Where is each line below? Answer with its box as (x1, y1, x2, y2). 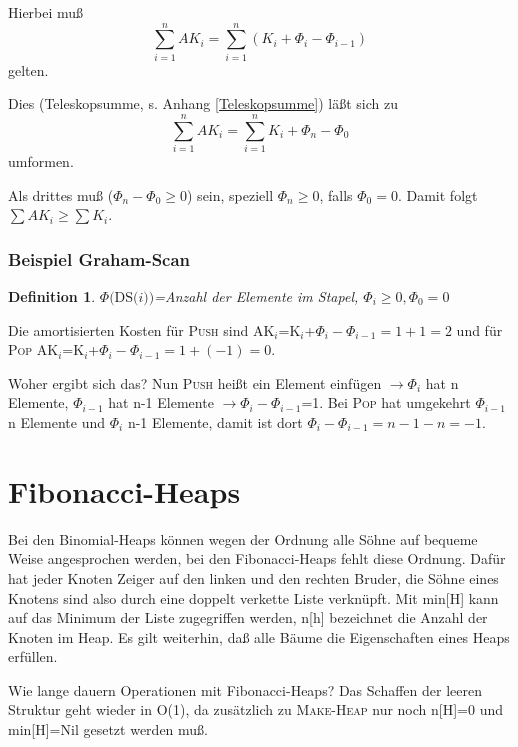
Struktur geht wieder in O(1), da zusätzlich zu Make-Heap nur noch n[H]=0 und (8, 699, 504, 720)
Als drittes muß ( (8, 184, 114, 205)
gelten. (8, 59, 49, 80)
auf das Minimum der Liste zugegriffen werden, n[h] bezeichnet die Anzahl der (8, 607, 488, 628)
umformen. (8, 151, 74, 172)
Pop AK (8, 339, 59, 360)
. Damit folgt (397, 184, 478, 205)
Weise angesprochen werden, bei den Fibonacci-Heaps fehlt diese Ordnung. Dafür (8, 548, 506, 569)
